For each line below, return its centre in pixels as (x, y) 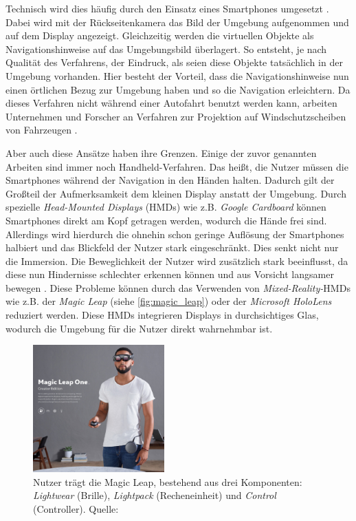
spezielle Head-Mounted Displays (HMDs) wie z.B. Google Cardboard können (166, 207)
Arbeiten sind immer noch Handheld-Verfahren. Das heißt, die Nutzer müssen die (177, 166)
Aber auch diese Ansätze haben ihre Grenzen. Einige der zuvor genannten (161, 152)
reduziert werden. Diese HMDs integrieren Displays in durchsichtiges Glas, (162, 315)
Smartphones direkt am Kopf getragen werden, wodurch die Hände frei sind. (166, 220)
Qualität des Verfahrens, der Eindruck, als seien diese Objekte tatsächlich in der (174, 62)
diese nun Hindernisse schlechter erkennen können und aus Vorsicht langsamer (170, 274)
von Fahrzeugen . (42, 130)
